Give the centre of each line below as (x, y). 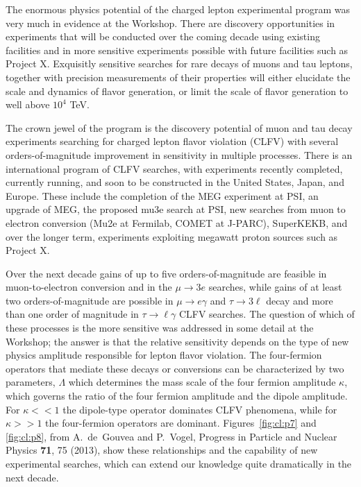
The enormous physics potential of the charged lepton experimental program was (178, 9)
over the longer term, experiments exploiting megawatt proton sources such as (172, 236)
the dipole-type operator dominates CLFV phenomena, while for (200, 409)
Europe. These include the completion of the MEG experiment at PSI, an (162, 195)
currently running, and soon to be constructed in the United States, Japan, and (175, 182)
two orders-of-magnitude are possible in (90, 300)
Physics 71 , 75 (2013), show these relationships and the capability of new (162, 450)
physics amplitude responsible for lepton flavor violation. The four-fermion (164, 355)
